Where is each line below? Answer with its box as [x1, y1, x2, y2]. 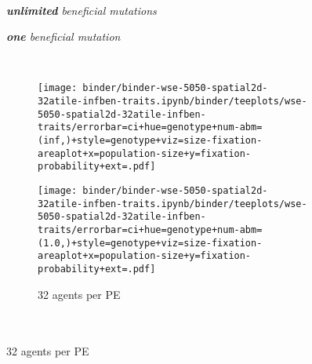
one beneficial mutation [6, 28, 121, 45]
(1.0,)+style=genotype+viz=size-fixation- [38, 237, 263, 249]
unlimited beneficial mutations [6, 2, 157, 18]
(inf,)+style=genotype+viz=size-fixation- [38, 135, 263, 146]
